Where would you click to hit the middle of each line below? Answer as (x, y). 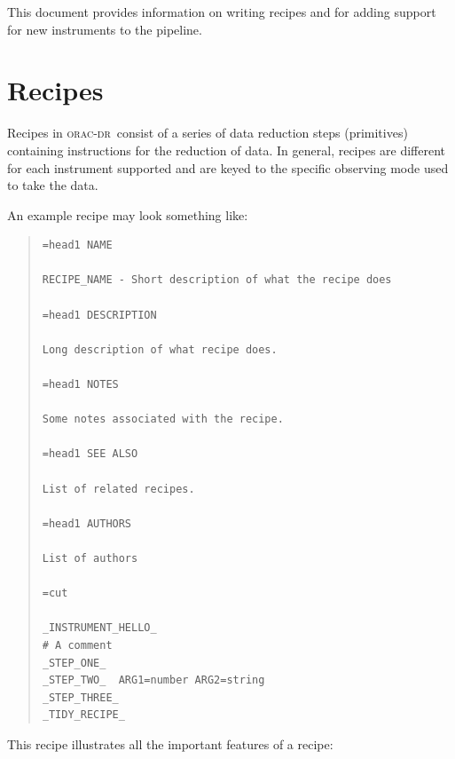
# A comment (77, 645)
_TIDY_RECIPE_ (83, 715)
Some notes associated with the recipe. (163, 419)
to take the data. (53, 185)
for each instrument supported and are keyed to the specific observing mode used (228, 167)
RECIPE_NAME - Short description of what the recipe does (217, 280)
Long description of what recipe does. (160, 349)
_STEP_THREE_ (80, 697)
